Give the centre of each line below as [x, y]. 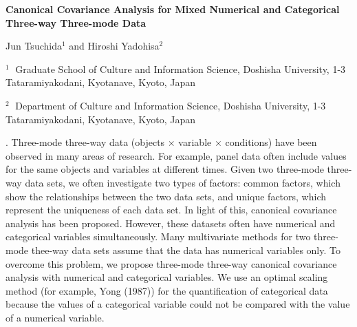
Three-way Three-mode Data [76, 22]
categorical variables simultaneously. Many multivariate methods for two [158, 236]
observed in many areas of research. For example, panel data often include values [176, 155]
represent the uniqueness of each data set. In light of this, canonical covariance [171, 210]
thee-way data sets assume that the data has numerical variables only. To [186, 250]
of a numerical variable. [55, 317]
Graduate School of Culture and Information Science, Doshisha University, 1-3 [181, 68]
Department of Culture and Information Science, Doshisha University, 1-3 [171, 105]
